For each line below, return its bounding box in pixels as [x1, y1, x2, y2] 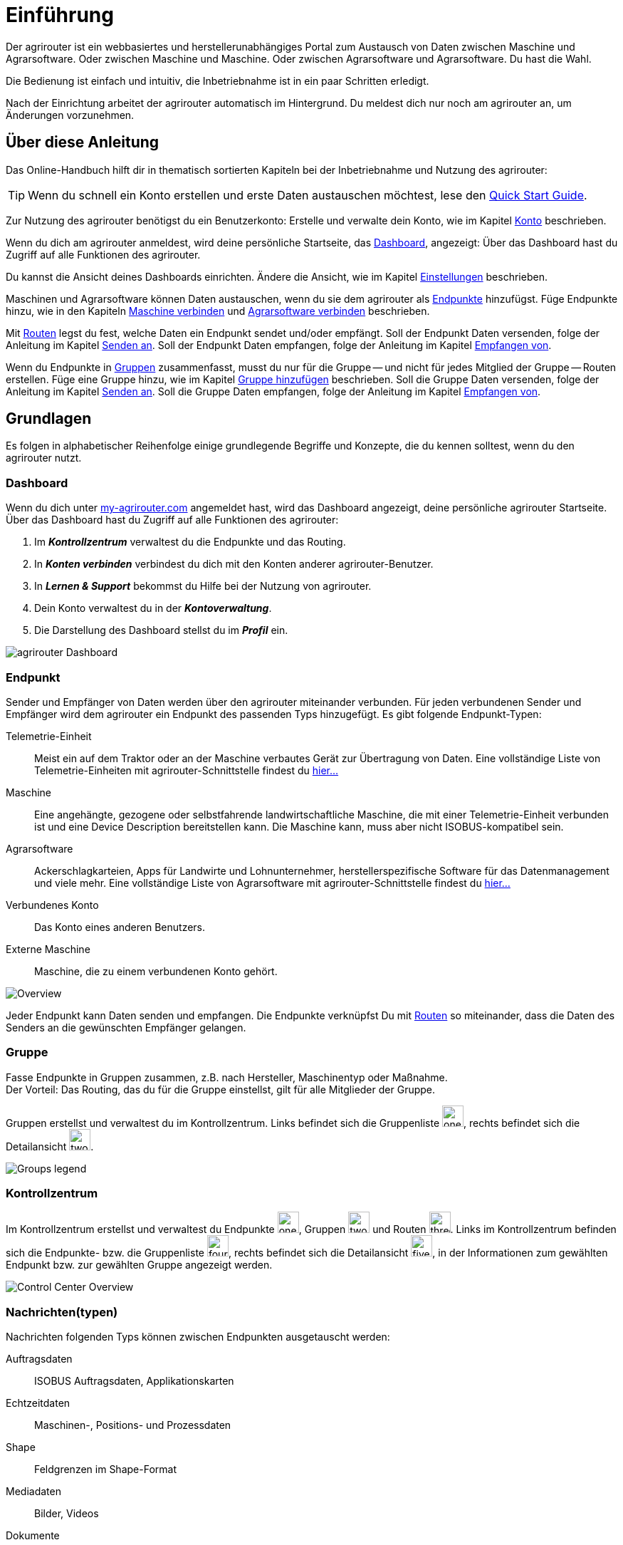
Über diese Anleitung [6, 133, 159, 152]
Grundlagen [6, 410, 92, 428]
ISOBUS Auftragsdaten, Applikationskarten [34, 1375, 234, 1388]
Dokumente [6, 1529, 60, 1542]
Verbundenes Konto [6, 898, 99, 911]
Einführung [6, 3, 114, 27]
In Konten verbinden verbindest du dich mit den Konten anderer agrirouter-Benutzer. [34, 558, 434, 571]
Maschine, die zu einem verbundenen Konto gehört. [34, 964, 278, 977]
